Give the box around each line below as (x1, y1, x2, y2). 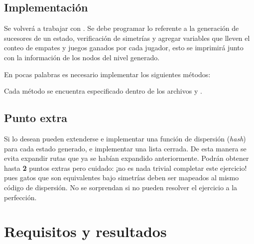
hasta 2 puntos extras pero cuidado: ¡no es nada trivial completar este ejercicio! (4, 162, 247, 173)
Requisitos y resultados (4, 221, 167, 242)
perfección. (4, 192, 37, 202)
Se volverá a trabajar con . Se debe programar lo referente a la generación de (4, 23, 239, 33)
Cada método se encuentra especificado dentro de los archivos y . (4, 86, 202, 96)
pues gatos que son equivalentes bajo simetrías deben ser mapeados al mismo (4, 172, 239, 183)
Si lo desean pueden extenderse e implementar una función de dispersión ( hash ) (4, 133, 246, 143)
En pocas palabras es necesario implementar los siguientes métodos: (4, 69, 211, 79)
